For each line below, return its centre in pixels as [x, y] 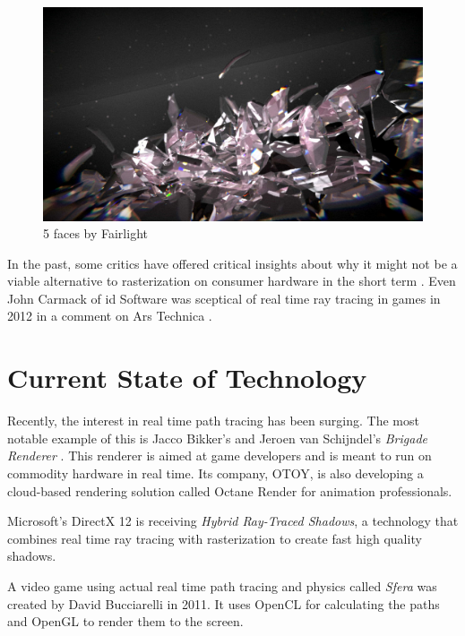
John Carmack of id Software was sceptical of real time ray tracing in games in [224, 298]
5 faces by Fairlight [95, 233]
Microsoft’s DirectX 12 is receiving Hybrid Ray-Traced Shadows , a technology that [233, 521]
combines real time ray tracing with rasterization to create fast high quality [215, 538]
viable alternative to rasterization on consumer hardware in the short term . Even [232, 281]
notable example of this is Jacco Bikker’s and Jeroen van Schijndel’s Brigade [217, 438]
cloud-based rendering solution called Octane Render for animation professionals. [230, 490]
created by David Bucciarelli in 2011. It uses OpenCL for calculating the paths [224, 603]
